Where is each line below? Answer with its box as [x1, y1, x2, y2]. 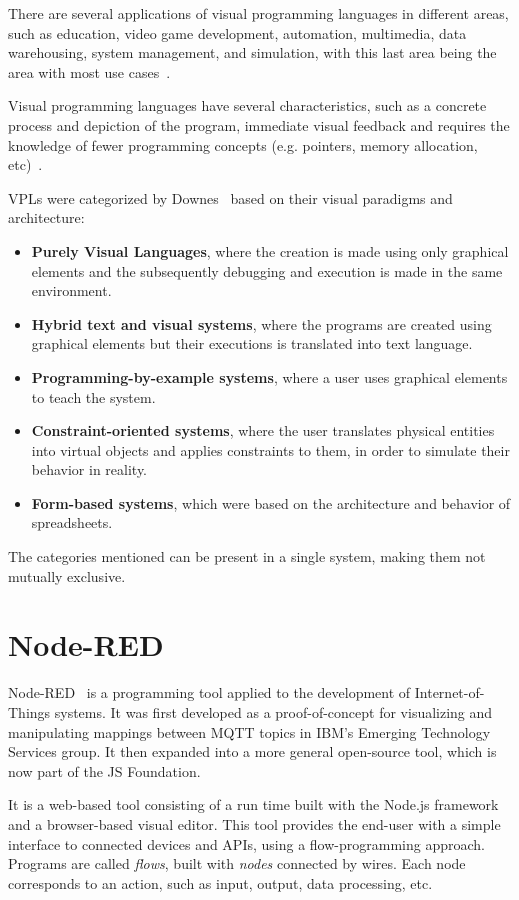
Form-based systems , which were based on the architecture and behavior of [31, 492, 511, 513]
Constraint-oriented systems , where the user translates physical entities [31, 420, 495, 441]
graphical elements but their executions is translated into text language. [31, 333, 473, 354]
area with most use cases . [8, 61, 171, 82]
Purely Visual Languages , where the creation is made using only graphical [31, 240, 509, 261]
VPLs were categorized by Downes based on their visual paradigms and [8, 187, 453, 208]
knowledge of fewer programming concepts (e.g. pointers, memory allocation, [8, 134, 478, 155]
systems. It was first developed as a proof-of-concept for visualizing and [54, 701, 493, 722]
